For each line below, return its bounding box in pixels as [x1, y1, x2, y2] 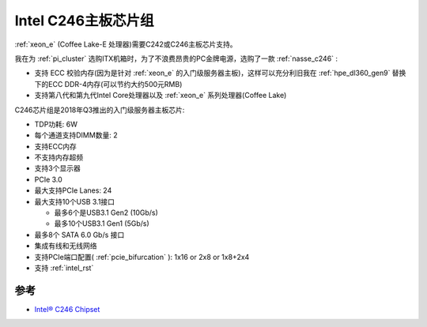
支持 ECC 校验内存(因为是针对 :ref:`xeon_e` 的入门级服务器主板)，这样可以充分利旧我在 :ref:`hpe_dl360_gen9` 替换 [34, 68, 406, 78]
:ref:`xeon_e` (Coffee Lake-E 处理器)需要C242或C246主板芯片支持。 [14, 39, 237, 49]
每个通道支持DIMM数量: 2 [34, 130, 118, 140]
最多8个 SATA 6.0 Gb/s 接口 [34, 230, 125, 239]
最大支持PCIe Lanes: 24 [34, 186, 112, 195]
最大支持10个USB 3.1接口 [34, 197, 115, 206]
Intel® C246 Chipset [34, 304, 100, 314]
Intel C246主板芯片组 [14, 12, 154, 29]
